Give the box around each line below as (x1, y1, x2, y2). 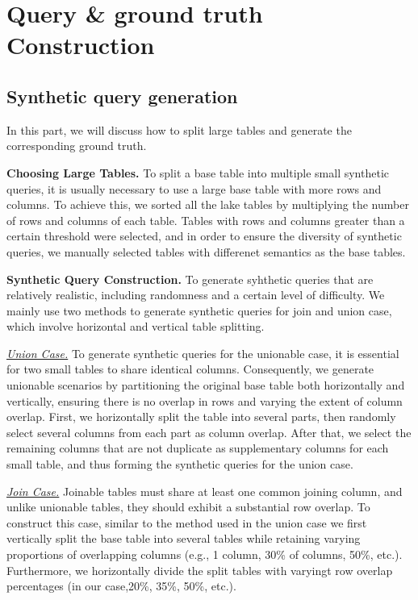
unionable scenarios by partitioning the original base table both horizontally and (6, 377, 405, 394)
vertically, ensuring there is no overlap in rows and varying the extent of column (6, 392, 403, 409)
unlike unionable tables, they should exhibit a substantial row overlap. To (6, 498, 370, 515)
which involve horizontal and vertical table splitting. (6, 318, 265, 335)
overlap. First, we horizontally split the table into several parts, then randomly (6, 408, 396, 425)
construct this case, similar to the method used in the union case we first (6, 514, 367, 531)
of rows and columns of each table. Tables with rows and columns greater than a (6, 211, 405, 228)
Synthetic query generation (6, 83, 238, 108)
